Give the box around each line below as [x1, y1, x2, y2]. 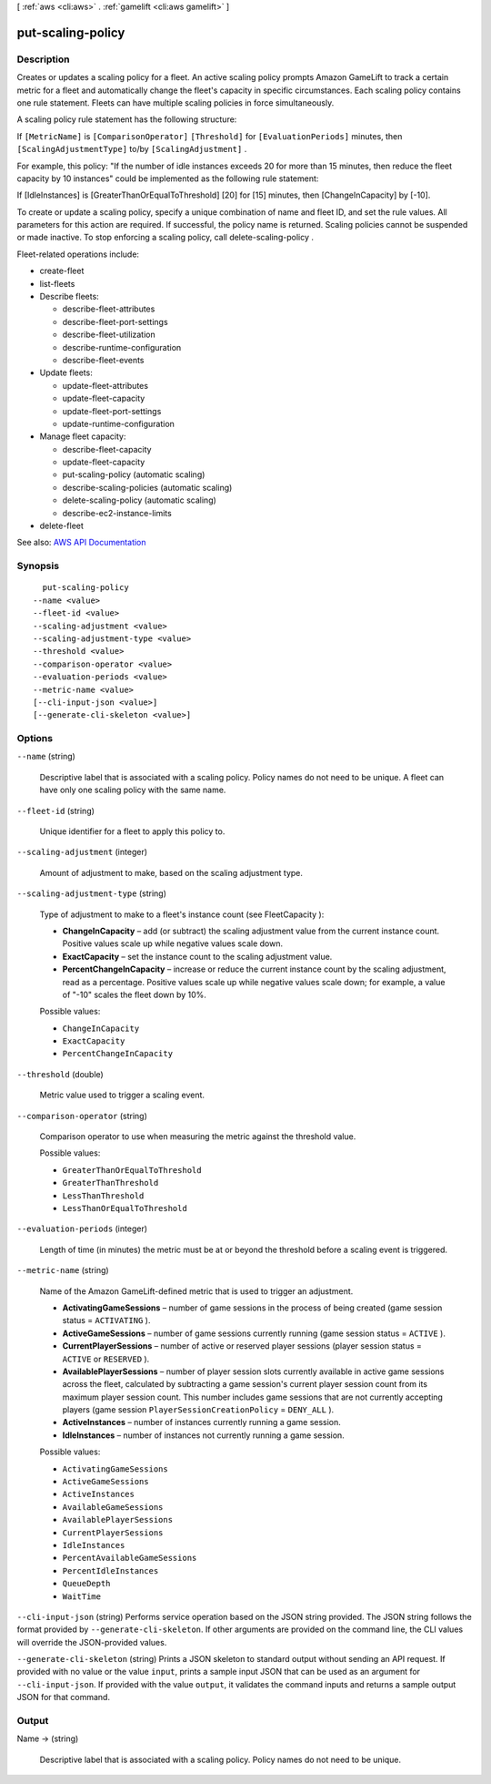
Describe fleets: [39, 291, 99, 302]
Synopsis [16, 560, 59, 573]
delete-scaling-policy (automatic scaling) [62, 494, 217, 505]
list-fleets [39, 278, 75, 289]
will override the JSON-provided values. [16, 1636, 167, 1647]
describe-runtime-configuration [62, 342, 182, 352]
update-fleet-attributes [62, 380, 149, 391]
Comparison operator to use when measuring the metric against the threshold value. [39, 1131, 356, 1142]
